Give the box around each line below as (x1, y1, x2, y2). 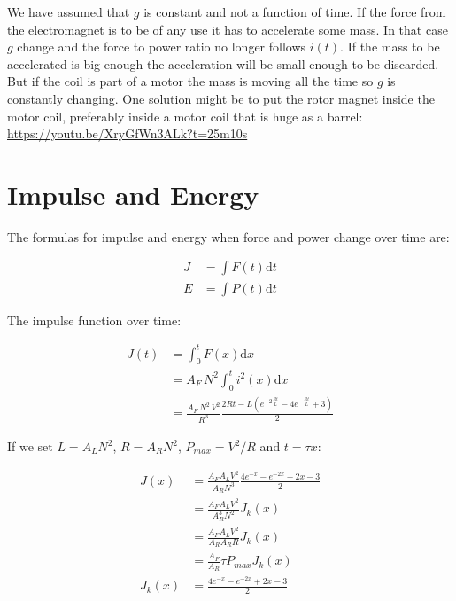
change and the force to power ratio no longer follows (17, 37, 306, 56)
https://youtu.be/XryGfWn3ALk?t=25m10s (7, 124, 248, 143)
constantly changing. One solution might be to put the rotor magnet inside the (7, 89, 435, 107)
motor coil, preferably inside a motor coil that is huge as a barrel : (7, 106, 363, 125)
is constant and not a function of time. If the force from (143, 3, 446, 20)
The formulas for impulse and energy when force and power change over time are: (7, 227, 450, 246)
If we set (7, 437, 53, 455)
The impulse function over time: (7, 310, 182, 329)
